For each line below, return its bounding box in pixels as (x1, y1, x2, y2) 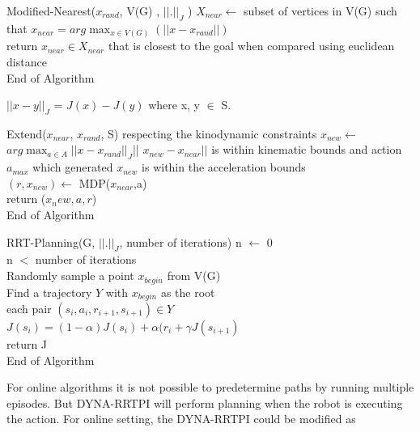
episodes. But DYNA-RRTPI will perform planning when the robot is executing (6, 394, 403, 411)
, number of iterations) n (119, 233, 242, 250)
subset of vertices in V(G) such (244, 2, 397, 19)
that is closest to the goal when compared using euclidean (108, 37, 395, 54)
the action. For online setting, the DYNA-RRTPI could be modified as (6, 410, 356, 427)
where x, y (148, 96, 201, 113)
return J (6, 335, 48, 352)
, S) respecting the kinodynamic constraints (100, 125, 317, 142)
